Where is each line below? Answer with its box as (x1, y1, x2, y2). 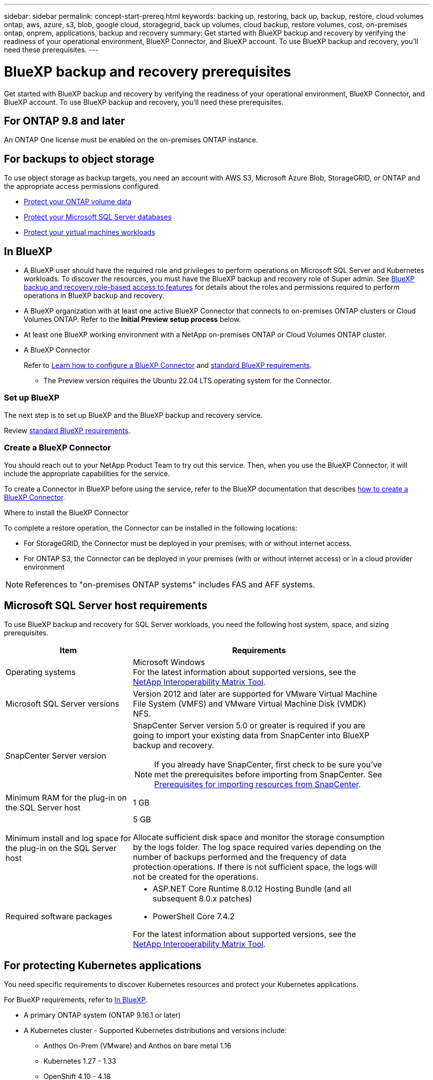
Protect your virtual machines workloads (24, 228, 155, 237)
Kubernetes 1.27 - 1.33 (43, 1057, 116, 1066)
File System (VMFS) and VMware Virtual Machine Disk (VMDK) (132, 699, 366, 709)
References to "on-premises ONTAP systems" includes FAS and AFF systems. (25, 579, 315, 589)
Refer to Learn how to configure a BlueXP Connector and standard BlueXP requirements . (24, 361, 312, 370)
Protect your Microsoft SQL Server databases (24, 213, 172, 222)
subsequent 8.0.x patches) (152, 894, 252, 904)
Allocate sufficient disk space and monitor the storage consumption (132, 832, 385, 843)
